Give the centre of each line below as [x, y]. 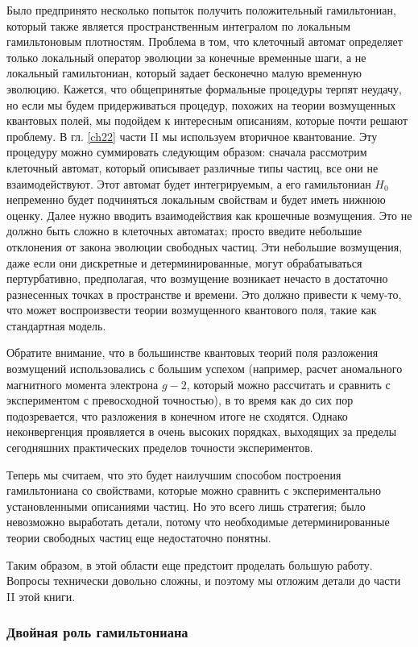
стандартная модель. [56, 325]
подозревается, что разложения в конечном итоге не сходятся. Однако [177, 415]
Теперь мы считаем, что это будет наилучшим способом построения [174, 474]
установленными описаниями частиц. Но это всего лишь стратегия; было [186, 506]
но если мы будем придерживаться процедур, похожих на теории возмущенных [201, 104]
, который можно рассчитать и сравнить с [288, 384]
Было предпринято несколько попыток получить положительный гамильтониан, [201, 10]
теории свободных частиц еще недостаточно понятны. [139, 537]
